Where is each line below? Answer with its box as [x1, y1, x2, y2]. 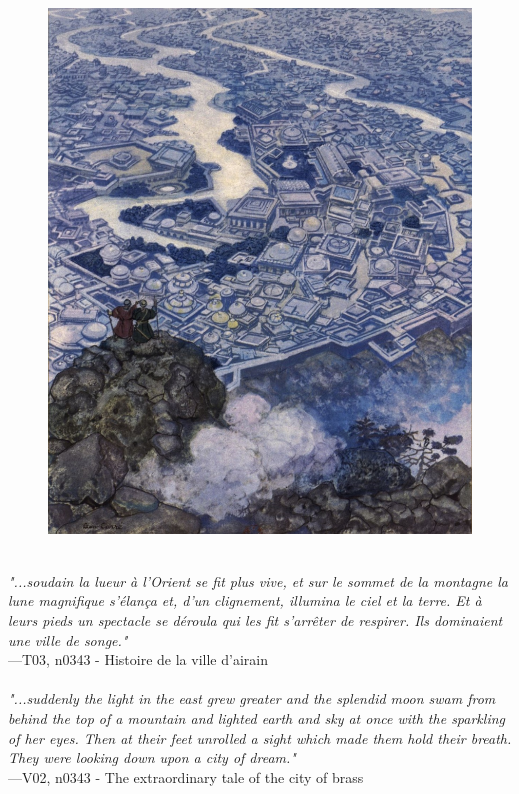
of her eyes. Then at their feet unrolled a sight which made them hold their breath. [8, 727, 512, 748]
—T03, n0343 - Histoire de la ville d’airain [8, 649, 268, 670]
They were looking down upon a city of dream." [8, 747, 296, 768]
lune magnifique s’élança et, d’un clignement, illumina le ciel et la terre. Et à [8, 590, 482, 611]
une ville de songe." [8, 629, 128, 650]
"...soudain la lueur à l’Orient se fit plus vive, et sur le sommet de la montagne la [8, 570, 509, 591]
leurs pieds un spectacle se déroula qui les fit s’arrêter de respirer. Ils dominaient [8, 610, 503, 630]
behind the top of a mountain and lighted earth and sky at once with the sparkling [8, 707, 505, 728]
